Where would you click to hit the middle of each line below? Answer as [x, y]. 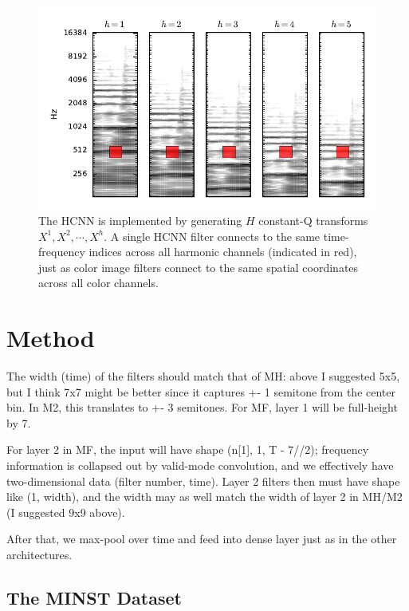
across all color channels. [98, 283]
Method [51, 338]
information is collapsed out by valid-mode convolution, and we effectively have [200, 465]
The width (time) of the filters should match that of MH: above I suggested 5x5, [203, 376]
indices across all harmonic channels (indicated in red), [223, 252]
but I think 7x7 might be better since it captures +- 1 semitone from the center [201, 391]
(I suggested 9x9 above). [66, 512]
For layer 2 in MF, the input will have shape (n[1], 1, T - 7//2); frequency [188, 449]
